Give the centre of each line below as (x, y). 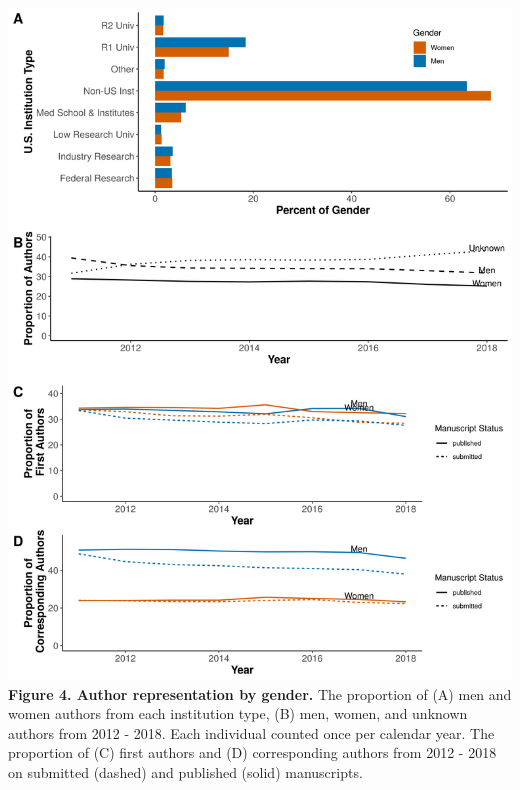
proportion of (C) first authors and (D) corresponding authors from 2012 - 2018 (252, 752)
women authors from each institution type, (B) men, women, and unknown (238, 713)
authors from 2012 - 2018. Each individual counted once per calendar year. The (251, 732)
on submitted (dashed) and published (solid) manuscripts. (185, 771)
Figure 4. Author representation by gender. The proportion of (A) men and (260, 693)
